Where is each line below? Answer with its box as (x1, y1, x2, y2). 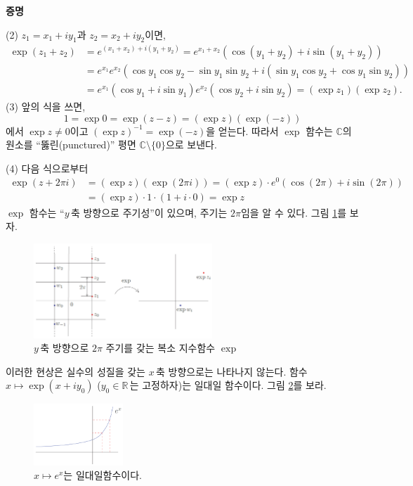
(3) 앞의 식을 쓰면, (6, 98, 86, 113)
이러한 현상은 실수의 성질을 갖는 (6, 364, 145, 378)
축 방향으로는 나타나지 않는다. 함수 (155, 364, 308, 378)
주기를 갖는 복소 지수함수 (105, 340, 216, 355)
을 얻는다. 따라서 (206, 123, 279, 138)
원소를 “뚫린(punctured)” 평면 (6, 137, 136, 152)
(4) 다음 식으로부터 (6, 160, 88, 175)
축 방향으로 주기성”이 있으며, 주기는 (70, 205, 228, 219)
